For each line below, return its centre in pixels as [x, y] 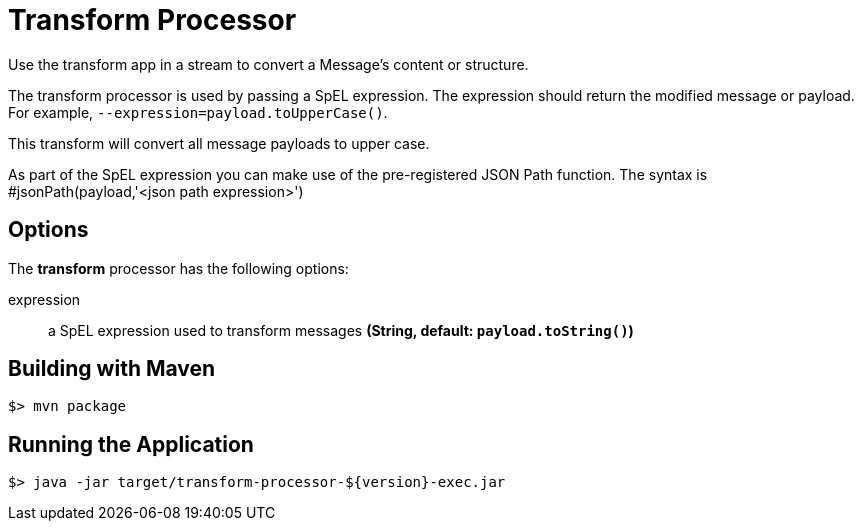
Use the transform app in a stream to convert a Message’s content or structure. [268, 64]
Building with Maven [112, 369]
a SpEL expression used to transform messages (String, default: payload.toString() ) [341, 330]
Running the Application [131, 444]
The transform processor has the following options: [178, 268]
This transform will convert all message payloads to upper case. [219, 143]
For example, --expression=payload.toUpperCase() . [198, 112]
